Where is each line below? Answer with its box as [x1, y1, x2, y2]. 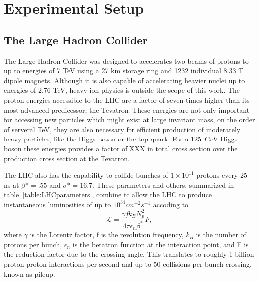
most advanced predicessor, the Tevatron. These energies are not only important [4, 104, 250, 115]
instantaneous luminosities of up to [4, 199, 111, 209]
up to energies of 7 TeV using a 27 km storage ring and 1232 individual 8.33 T [4, 65, 244, 76]
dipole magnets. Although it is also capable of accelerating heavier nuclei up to [4, 75, 245, 85]
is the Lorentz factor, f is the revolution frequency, [30, 229, 184, 240]
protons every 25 [196, 170, 247, 180]
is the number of [196, 229, 246, 240]
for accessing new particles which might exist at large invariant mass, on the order [4, 114, 255, 125]
